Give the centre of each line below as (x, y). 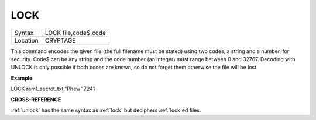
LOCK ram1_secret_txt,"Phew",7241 (53, 89)
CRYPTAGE (60, 40)
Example (22, 78)
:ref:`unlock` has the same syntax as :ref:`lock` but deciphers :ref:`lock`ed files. (106, 110)
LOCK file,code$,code (75, 33)
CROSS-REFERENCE (36, 100)
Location (26, 40)
